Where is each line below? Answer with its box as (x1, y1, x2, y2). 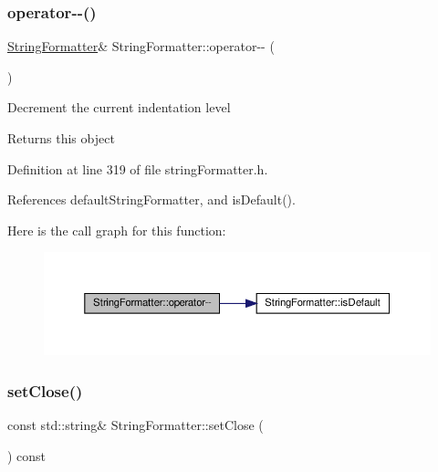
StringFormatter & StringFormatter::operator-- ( (7, 37, 275, 56)
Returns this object (7, 129, 115, 147)
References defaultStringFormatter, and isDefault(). (7, 190, 296, 209)
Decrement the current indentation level (7, 98, 231, 117)
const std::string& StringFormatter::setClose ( (7, 415, 264, 435)
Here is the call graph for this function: (7, 220, 226, 239)
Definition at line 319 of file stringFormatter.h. (7, 159, 268, 178)
